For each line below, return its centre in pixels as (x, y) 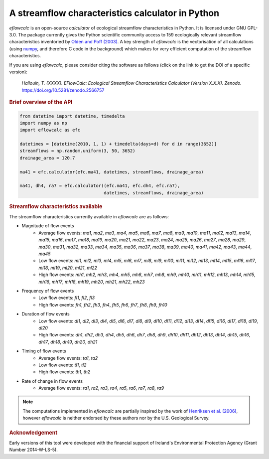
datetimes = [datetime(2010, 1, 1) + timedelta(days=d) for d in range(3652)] (118, 144)
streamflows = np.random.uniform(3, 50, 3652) (77, 151)
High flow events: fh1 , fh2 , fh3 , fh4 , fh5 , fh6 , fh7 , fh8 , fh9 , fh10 (103, 305)
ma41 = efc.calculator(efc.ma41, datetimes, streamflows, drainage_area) (112, 172)
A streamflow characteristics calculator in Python (114, 13)
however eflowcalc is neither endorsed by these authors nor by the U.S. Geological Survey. (116, 418)
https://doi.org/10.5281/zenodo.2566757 (63, 90)
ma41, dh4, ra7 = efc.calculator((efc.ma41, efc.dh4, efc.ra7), (100, 186)
